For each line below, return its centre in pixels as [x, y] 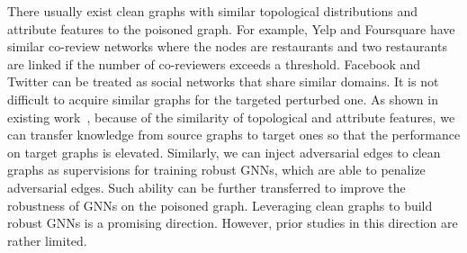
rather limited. [47, 240]
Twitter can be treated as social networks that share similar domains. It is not [223, 81]
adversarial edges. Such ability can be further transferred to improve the [207, 187]
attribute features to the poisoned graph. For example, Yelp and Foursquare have [231, 28]
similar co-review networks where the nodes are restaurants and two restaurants [227, 46]
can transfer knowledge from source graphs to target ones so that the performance [234, 135]
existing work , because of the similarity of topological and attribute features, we [231, 117]
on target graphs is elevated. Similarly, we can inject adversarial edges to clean [224, 152]
